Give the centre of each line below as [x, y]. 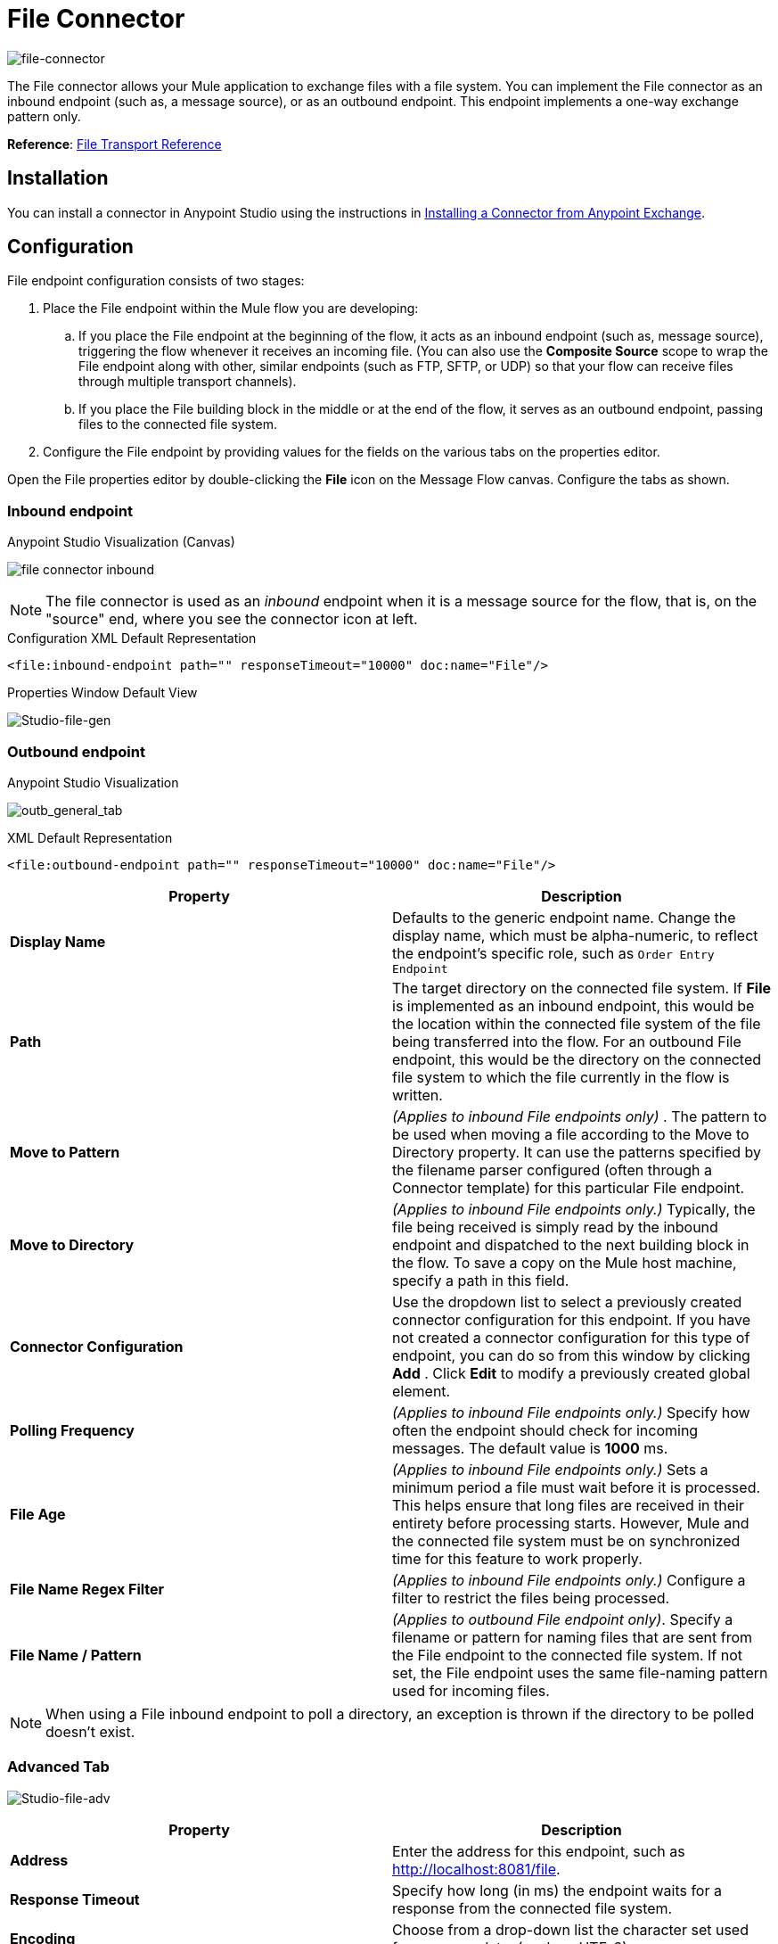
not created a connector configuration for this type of [571, 1337]
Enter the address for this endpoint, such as [539, 1851]
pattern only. [44, 116]
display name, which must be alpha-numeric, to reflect [575, 935]
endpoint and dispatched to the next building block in [571, 1244]
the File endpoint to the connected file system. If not [567, 1655]
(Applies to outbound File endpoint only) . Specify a [563, 1619]
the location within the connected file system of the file [577, 1023]
